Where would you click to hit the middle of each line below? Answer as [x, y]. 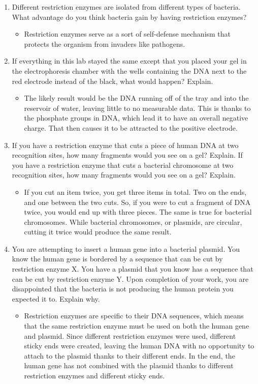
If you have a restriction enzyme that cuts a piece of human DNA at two [125, 145]
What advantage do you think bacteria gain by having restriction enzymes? [129, 17]
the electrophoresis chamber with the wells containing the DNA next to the [129, 70]
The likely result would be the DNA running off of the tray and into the [136, 98]
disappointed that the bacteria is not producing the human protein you [123, 289]
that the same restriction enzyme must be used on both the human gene [137, 326]
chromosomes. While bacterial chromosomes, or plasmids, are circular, [133, 221]
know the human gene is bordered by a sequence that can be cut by [117, 259]
